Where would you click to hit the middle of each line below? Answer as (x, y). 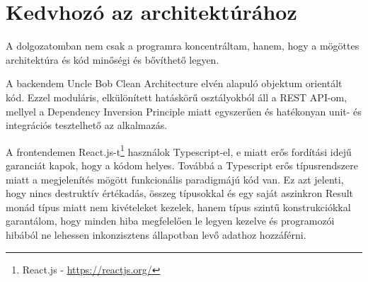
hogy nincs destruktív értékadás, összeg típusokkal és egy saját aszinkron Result (180, 193)
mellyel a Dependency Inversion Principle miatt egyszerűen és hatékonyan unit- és (184, 111)
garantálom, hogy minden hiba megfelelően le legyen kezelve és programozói (170, 221)
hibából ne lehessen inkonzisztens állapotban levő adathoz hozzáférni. (156, 234)
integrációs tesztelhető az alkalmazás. (87, 125)
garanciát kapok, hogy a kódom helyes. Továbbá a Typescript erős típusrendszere (182, 165)
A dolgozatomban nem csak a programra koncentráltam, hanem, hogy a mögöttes (183, 46)
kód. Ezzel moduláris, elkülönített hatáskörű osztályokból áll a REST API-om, (177, 97)
